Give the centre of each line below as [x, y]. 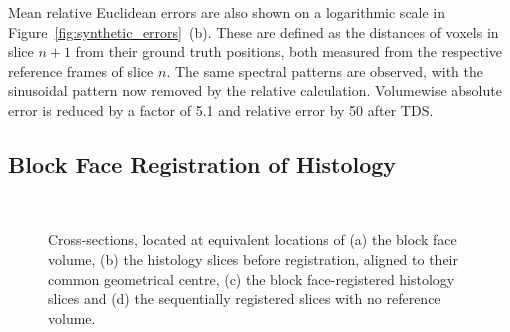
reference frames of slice [81, 70]
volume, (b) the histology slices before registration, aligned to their [253, 258]
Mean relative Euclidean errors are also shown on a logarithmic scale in [227, 12]
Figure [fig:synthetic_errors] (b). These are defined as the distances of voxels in [253, 31]
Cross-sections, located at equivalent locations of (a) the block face [252, 239]
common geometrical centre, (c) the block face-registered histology [251, 278]
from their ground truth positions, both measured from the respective [289, 51]
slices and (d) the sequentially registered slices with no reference [244, 298]
